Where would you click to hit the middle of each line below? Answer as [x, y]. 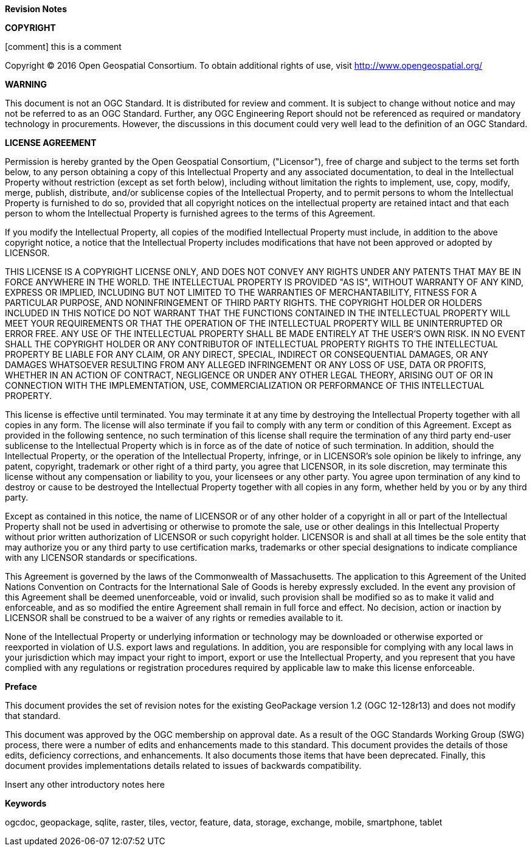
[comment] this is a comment [63, 47]
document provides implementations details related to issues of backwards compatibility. [183, 766]
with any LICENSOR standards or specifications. [101, 557]
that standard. [33, 716]
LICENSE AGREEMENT [51, 143]
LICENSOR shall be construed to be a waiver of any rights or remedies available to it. [174, 618]
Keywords [26, 803]
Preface [21, 686]
